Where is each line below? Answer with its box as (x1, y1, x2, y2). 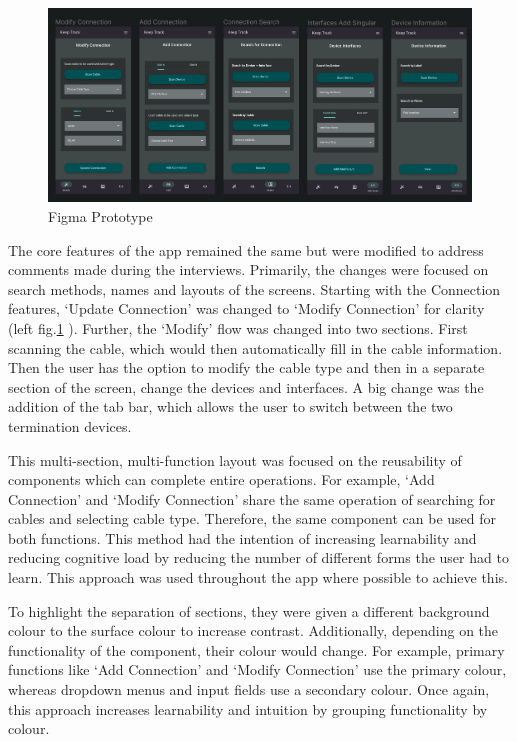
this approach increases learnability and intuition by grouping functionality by (8, 698, 488, 719)
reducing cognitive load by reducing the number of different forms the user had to (8, 547, 509, 568)
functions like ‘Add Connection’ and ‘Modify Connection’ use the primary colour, (8, 659, 507, 680)
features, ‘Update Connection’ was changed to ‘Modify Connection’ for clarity (8, 298, 485, 319)
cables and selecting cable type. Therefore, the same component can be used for (8, 508, 497, 529)
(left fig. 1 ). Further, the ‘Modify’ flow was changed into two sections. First (8, 317, 468, 338)
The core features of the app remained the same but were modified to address (8, 239, 484, 260)
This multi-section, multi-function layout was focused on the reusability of (8, 449, 462, 470)
